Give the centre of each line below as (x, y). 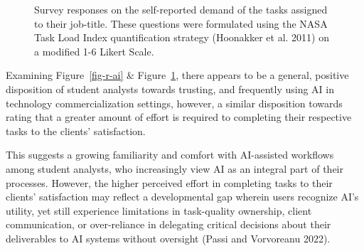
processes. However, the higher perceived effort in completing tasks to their (169, 182)
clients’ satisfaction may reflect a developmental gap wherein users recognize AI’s (182, 197)
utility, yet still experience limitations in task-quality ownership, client (159, 210)
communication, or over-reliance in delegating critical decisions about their (168, 224)
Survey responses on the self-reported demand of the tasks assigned (181, 9)
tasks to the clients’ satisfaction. (76, 130)
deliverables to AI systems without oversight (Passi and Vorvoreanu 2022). (168, 238)
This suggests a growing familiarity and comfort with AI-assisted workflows (170, 155)
